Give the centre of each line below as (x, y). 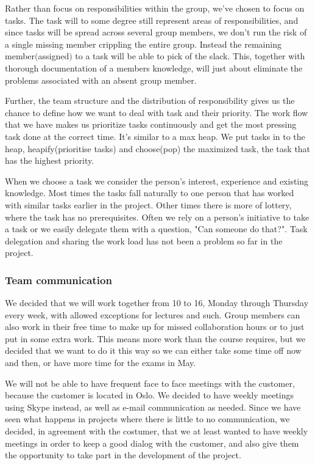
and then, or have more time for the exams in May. (101, 363)
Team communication (58, 280)
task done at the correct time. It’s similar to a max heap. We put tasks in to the (155, 136)
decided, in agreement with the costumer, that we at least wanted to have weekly (157, 431)
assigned (54, 56)
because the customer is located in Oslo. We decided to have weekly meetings (150, 395)
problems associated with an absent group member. (101, 80)
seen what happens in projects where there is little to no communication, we (147, 419)
